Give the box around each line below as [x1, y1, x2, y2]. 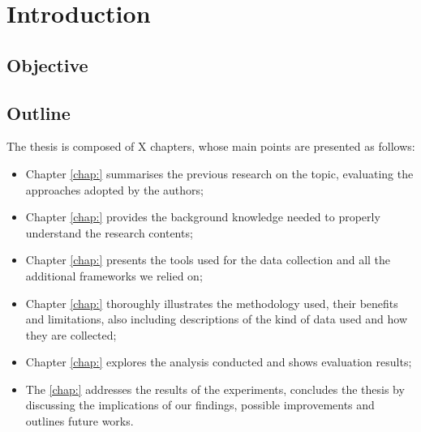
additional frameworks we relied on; [25, 267, 203, 284]
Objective [6, 52, 88, 77]
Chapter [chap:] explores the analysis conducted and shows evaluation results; [25, 353, 412, 370]
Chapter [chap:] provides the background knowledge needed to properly [25, 208, 380, 225]
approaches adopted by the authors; [25, 181, 204, 198]
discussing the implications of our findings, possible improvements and [25, 396, 375, 413]
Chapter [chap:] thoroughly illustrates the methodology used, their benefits [25, 294, 398, 311]
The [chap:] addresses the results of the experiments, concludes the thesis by [25, 380, 405, 397]
